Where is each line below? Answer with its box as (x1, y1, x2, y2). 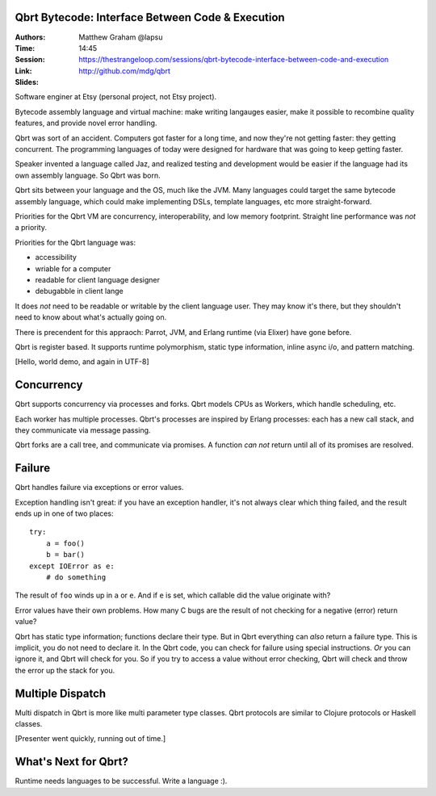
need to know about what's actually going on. (15, 312, 167, 322)
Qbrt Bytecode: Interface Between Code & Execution (15, 10, 286, 24)
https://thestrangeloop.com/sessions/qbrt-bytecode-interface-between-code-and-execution (78, 55, 389, 65)
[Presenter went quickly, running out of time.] (15, 734, 166, 744)
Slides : (15, 78, 40, 87)
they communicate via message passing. (15, 425, 151, 435)
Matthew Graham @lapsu (78, 32, 163, 42)
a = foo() (45, 538, 85, 548)
